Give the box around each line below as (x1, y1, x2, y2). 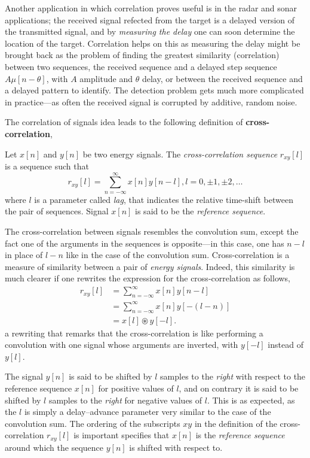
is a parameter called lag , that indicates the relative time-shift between (34, 193, 293, 205)
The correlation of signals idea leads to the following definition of (5, 116, 243, 128)
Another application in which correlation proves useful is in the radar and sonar (5, 2, 297, 14)
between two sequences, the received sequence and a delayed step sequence (5, 60, 277, 72)
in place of (5, 248, 43, 261)
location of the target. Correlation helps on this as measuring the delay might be (5, 37, 300, 49)
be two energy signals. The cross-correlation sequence (82, 147, 278, 160)
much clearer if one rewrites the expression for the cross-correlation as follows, (5, 272, 291, 284)
